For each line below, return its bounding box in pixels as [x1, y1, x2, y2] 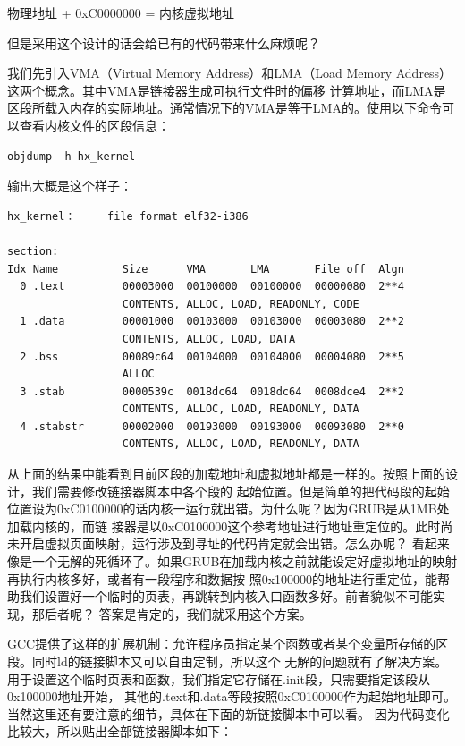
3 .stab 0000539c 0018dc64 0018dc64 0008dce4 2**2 [20, 385, 404, 398]
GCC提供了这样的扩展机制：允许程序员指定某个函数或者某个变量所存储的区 [7, 634, 449, 653]
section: [7, 244, 59, 258]
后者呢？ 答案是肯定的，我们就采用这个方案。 [44, 604, 312, 623]
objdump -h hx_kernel [7, 149, 136, 163]
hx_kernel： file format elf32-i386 [7, 209, 249, 223]
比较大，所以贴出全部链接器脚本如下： [7, 722, 232, 741]
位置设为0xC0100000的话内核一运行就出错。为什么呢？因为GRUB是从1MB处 [7, 499, 450, 518]
